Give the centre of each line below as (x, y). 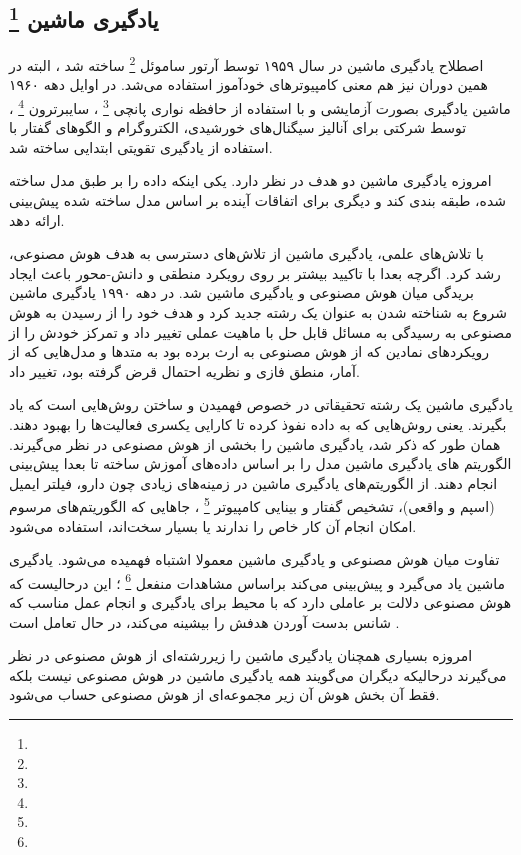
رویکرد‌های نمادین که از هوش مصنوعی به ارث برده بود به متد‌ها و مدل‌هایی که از (249, 351)
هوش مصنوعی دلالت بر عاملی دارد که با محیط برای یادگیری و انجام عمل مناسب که (260, 602)
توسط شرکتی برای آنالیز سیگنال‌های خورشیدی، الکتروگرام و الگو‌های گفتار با (238, 127)
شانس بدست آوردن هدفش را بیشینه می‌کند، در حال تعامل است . (204, 621)
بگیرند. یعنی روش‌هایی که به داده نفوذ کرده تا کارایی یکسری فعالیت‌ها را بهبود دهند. (258, 424)
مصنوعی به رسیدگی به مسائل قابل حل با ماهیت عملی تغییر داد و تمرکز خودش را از (260, 331)
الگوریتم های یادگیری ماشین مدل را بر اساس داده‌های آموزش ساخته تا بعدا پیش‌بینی (260, 463)
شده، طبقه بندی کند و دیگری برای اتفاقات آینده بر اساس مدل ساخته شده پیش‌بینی (257, 200)
